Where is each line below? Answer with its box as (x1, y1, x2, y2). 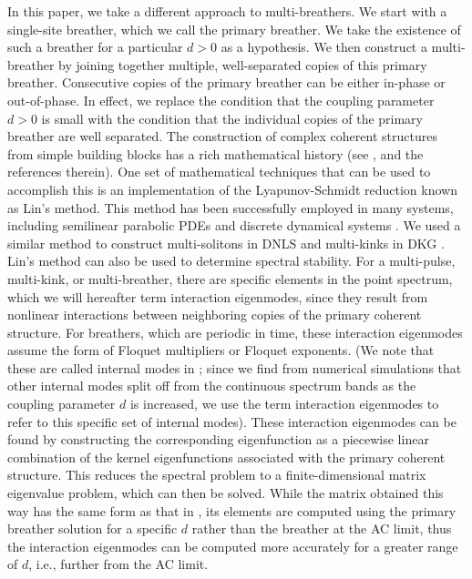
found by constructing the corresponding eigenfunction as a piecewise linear (7, 430, 429, 449)
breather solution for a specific (7, 519, 178, 538)
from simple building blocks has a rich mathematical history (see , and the (7, 144, 424, 163)
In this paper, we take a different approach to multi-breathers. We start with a (7, 2, 447, 20)
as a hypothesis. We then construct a (221, 37, 427, 56)
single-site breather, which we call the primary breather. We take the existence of (7, 19, 461, 38)
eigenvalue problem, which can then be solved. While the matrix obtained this (7, 483, 444, 503)
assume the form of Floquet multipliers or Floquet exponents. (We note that (7, 340, 435, 360)
